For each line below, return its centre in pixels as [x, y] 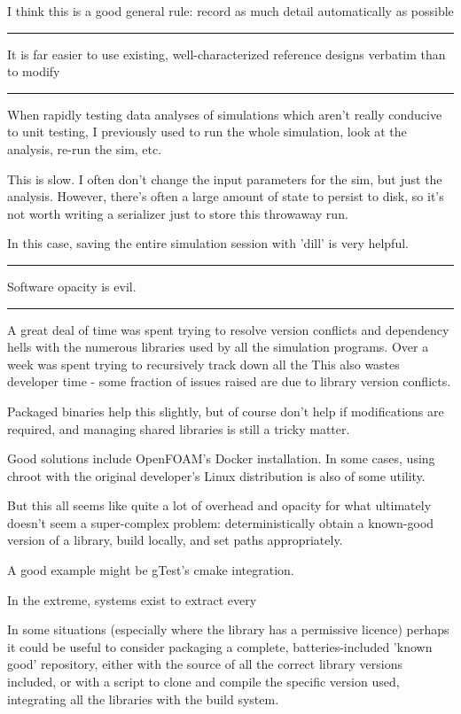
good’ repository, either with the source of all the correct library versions [205, 664]
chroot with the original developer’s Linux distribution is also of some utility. [216, 475]
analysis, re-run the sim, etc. [85, 148]
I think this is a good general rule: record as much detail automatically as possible [230, 11]
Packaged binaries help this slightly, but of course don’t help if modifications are [226, 411]
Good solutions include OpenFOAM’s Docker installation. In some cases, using [221, 458]
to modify [34, 71]
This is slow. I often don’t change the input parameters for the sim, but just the [225, 178]
